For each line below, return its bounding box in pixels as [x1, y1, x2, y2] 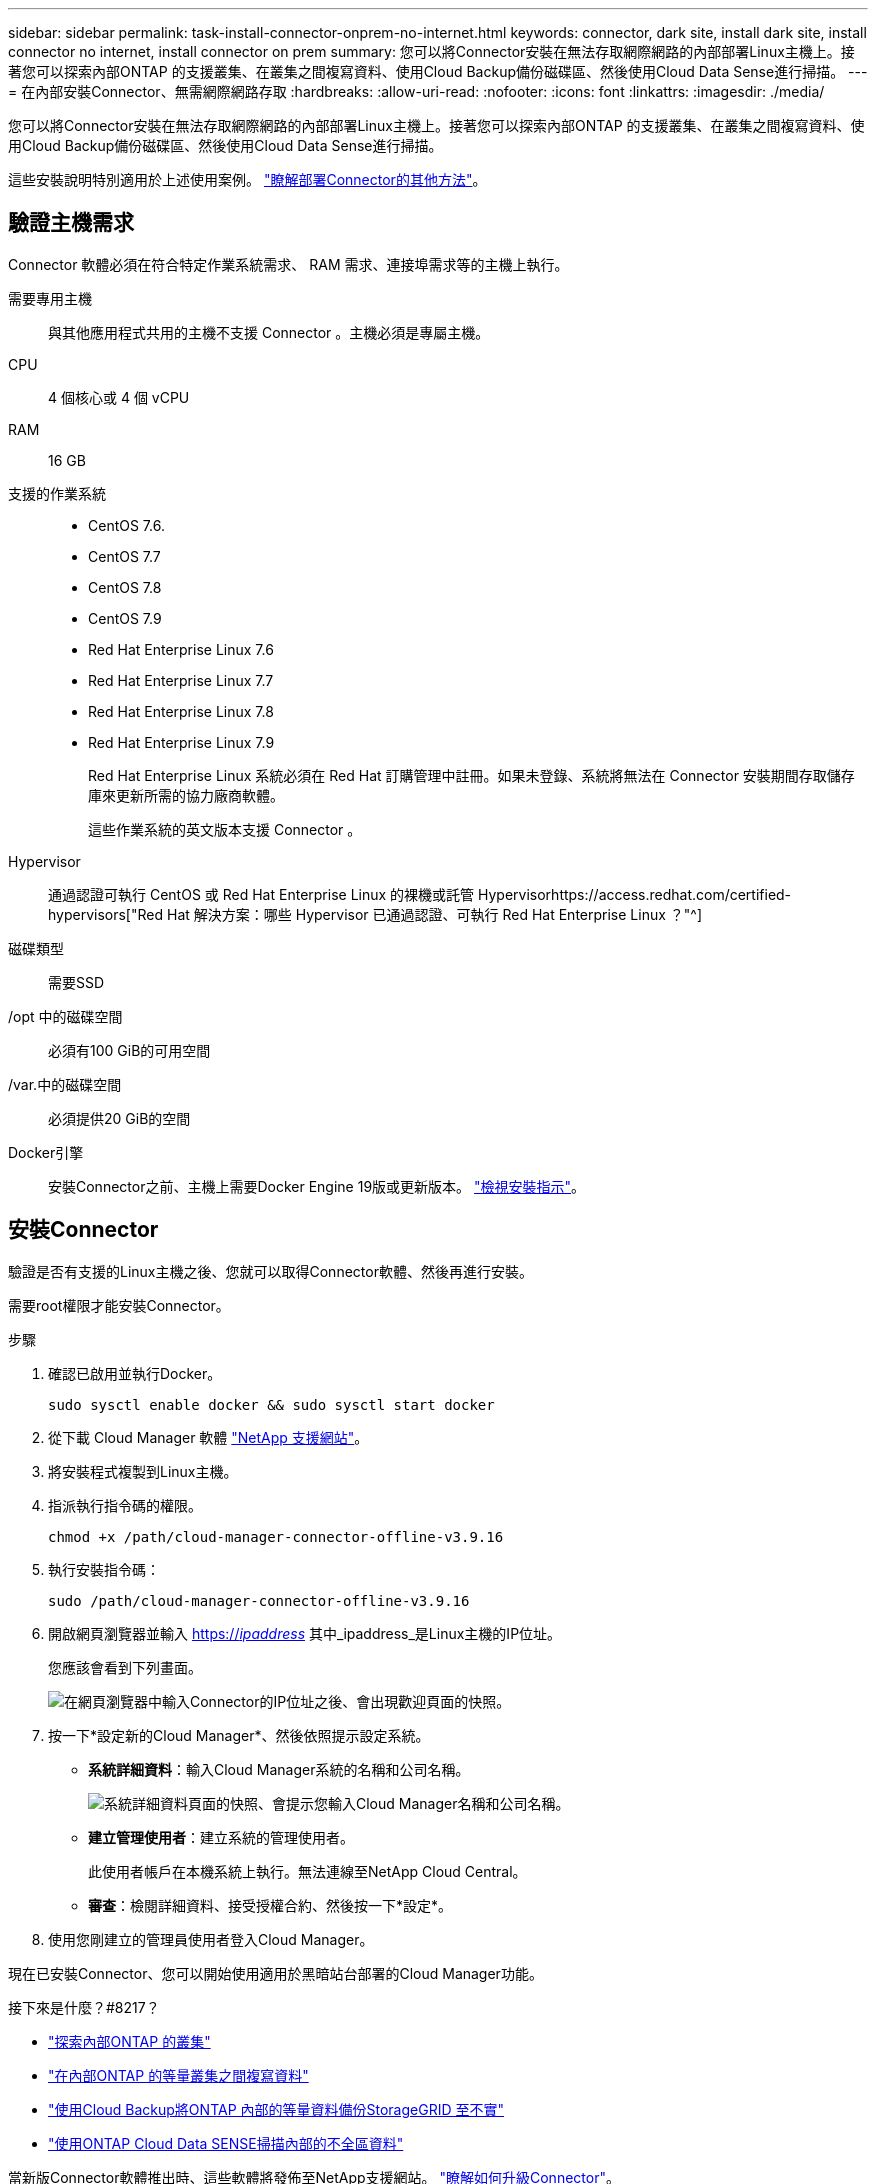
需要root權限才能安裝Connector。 [8, 1296, 230, 1314]
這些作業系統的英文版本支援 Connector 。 [88, 820, 362, 838]
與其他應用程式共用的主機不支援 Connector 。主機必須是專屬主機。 [48, 323, 490, 341]
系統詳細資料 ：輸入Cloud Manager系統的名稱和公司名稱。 [88, 1760, 470, 1778]
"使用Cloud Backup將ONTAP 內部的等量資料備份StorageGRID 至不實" [48, 2100, 504, 2118]
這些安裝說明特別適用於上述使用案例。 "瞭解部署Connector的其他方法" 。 [8, 171, 487, 188]
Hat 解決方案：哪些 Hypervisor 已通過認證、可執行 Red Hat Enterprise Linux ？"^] [166, 905, 703, 923]
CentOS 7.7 [88, 547, 161, 565]
